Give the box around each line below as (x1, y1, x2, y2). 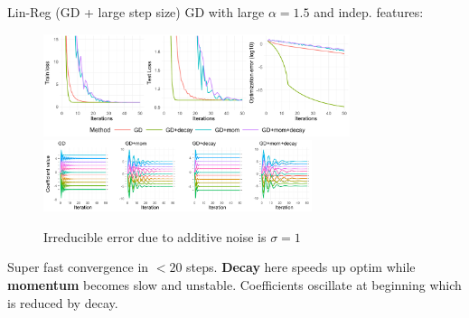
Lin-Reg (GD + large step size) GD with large (7, 3, 265, 21)
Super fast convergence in (7, 257, 149, 276)
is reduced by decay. (7, 293, 118, 312)
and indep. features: (314, 3, 424, 21)
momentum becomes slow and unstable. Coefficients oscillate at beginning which (7, 276, 462, 295)
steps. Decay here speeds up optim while (186, 257, 416, 276)
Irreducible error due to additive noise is (43, 227, 267, 246)
